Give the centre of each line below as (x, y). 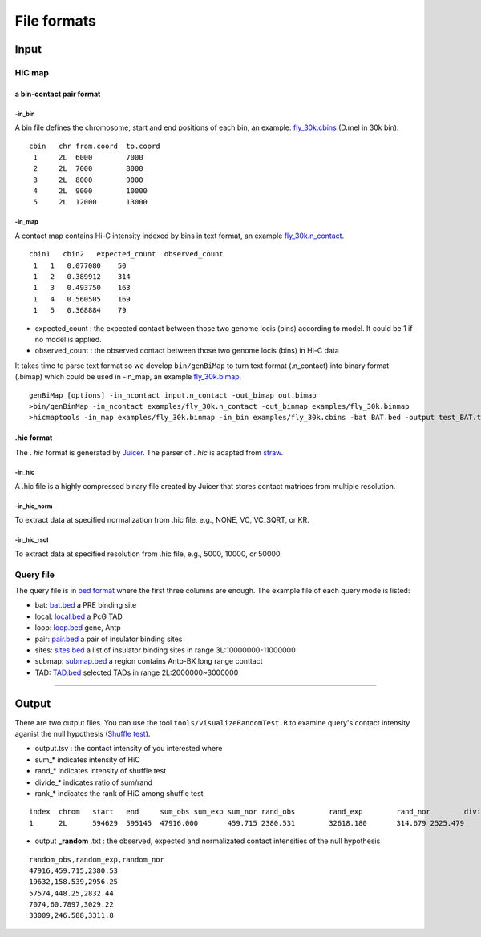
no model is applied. (68, 339)
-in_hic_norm (34, 506)
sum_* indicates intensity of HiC (87, 759)
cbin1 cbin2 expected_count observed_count (126, 254)
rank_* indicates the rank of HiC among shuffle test (119, 793)
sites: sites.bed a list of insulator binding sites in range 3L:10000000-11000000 (165, 650)
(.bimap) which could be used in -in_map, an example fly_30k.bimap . (128, 377)
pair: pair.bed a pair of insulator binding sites (109, 639)
